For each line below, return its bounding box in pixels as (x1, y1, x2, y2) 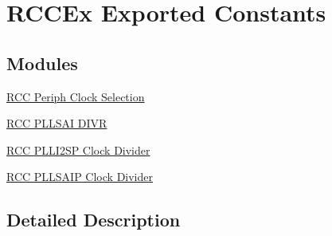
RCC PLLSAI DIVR (6, 115, 107, 132)
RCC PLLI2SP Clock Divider (6, 141, 150, 158)
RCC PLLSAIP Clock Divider (6, 168, 153, 185)
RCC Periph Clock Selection (6, 88, 145, 104)
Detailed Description (6, 207, 181, 232)
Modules (6, 50, 78, 75)
